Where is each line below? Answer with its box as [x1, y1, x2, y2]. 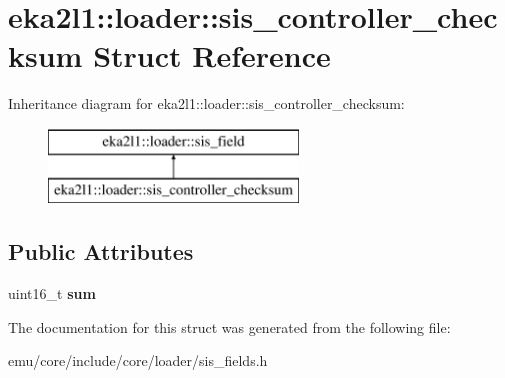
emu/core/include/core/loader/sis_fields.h [8, 350, 268, 371]
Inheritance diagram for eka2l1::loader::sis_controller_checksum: [8, 93, 405, 114]
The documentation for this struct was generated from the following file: [8, 316, 451, 337]
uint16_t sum [8, 283, 96, 304]
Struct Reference [93, 35, 331, 76]
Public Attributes [8, 236, 194, 267]
